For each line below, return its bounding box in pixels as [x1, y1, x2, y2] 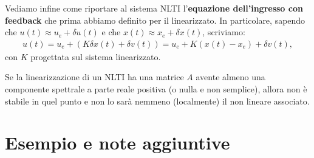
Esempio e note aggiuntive [5, 130, 230, 155]
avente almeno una [196, 70, 265, 83]
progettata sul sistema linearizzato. [30, 50, 161, 63]
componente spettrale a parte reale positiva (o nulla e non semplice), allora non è [5, 83, 307, 95]
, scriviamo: [202, 26, 245, 38]
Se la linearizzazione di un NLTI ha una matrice [5, 70, 184, 83]
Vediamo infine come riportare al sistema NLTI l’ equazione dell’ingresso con [5, 2, 303, 14]
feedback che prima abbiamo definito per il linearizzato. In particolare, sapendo [5, 13, 305, 26]
